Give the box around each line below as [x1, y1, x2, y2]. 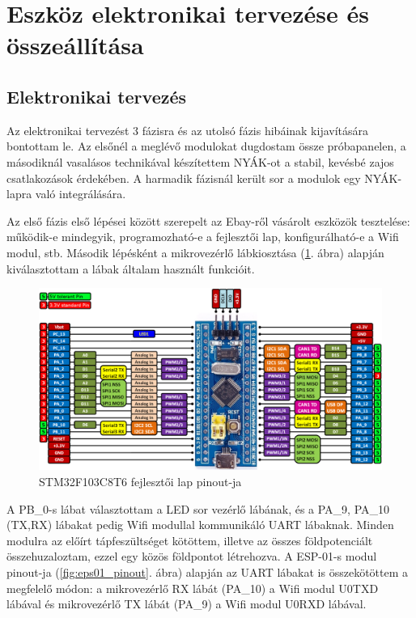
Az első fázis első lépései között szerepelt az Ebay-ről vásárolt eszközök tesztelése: [6, 212, 410, 229]
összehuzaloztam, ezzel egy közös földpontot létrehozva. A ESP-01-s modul [6, 548, 377, 565]
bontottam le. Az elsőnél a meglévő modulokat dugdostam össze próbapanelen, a [6, 138, 406, 154]
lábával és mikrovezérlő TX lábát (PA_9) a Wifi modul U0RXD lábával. [6, 595, 367, 612]
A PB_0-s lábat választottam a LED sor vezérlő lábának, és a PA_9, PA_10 [6, 500, 390, 517]
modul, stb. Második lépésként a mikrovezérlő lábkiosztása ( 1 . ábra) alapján [6, 243, 384, 260]
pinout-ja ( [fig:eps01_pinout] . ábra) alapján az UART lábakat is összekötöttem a [6, 563, 409, 580]
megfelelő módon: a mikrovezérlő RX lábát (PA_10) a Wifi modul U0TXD [6, 579, 379, 596]
